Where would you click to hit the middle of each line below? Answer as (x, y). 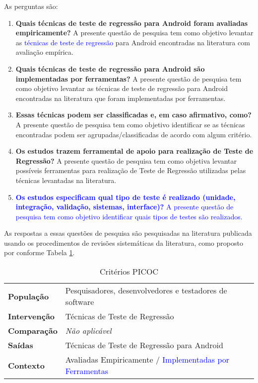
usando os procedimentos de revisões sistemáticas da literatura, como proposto (124, 242)
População (29, 296)
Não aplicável (88, 331)
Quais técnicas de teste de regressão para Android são (110, 68)
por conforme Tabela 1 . (39, 252)
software (80, 302)
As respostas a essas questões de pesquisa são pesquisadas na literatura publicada (128, 233)
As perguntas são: (31, 6)
